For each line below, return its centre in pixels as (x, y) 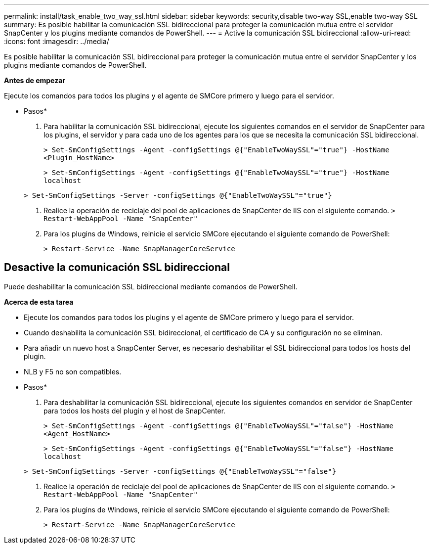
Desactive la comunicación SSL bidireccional (117, 268)
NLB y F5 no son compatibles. (73, 371)
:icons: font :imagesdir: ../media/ (57, 41)
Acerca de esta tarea (39, 302)
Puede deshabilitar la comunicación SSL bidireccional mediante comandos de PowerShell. (151, 286)
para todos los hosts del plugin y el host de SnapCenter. (135, 411)
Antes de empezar (35, 80)
